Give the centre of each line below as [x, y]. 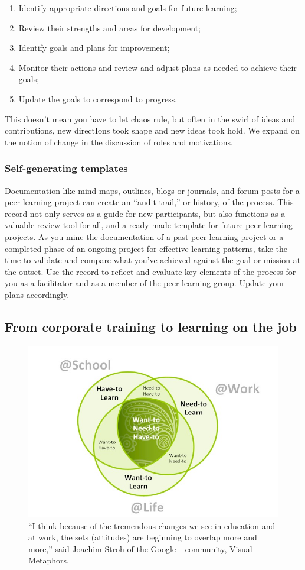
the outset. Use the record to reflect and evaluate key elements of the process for [150, 271]
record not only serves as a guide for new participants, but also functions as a [145, 213]
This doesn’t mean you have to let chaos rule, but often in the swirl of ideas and [150, 119]
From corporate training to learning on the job [151, 326]
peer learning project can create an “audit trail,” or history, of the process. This [149, 202]
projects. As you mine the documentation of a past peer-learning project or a [144, 236]
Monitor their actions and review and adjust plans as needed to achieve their [158, 67]
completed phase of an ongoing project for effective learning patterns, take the [146, 248]
